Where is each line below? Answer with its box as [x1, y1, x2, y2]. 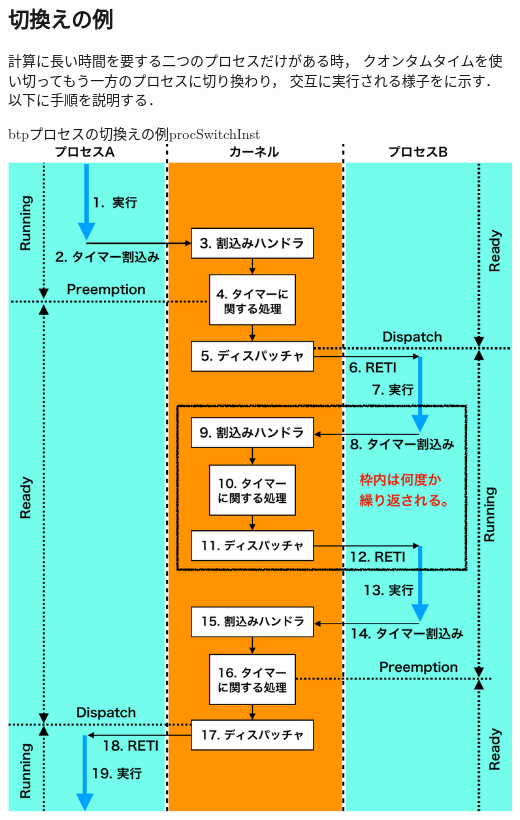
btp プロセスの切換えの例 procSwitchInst [8, 122, 261, 143]
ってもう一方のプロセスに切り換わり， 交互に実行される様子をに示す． [35, 69, 500, 90]
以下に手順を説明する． [8, 89, 162, 110]
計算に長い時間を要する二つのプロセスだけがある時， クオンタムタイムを [8, 50, 489, 71]
